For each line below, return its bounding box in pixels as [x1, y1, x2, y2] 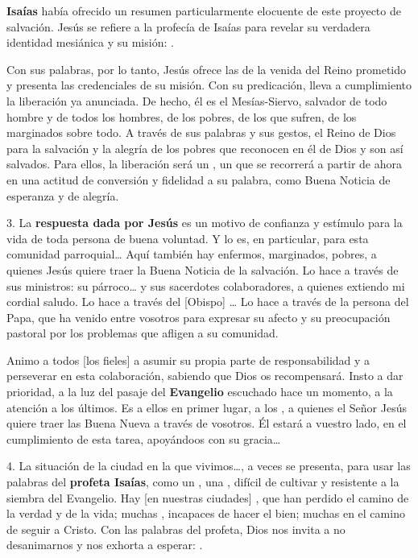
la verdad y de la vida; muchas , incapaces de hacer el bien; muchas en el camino [6, 505, 405, 522]
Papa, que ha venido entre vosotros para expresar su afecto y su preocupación [6, 308, 391, 325]
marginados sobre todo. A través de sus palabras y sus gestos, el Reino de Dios [6, 124, 396, 141]
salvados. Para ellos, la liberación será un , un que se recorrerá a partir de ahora [6, 155, 402, 172]
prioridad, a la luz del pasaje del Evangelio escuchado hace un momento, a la [6, 383, 393, 400]
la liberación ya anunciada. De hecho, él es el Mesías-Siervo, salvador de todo [6, 92, 387, 109]
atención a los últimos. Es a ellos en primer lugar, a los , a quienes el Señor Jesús [6, 399, 407, 415]
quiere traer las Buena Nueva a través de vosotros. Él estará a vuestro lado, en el [6, 415, 407, 432]
